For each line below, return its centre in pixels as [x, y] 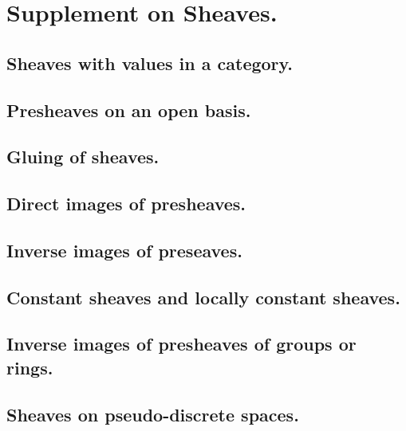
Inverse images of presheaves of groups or [181, 344]
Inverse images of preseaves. [124, 250]
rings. [30, 367]
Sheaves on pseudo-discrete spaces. [153, 414]
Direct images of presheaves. [126, 204]
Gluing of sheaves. [83, 157]
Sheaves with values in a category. [150, 63]
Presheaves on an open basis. [129, 110]
